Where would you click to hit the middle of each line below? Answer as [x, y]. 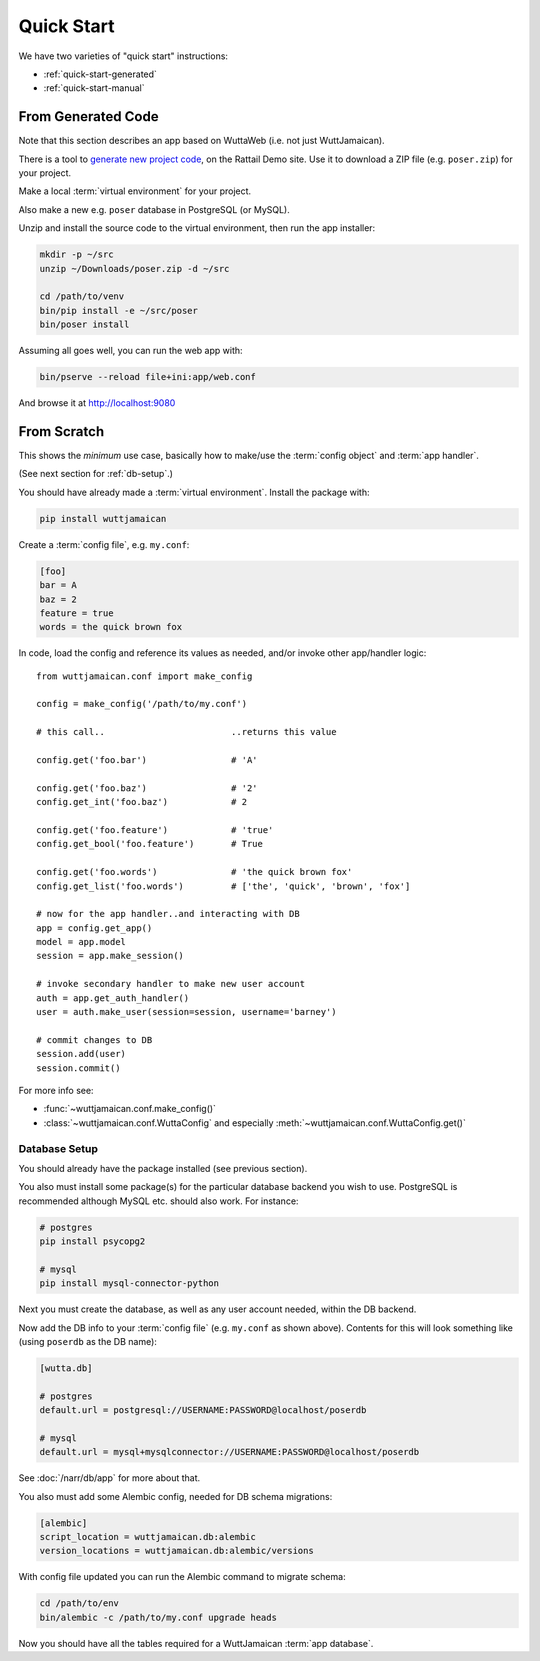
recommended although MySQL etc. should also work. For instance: [158, 1201]
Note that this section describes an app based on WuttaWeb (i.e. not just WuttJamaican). [201, 141]
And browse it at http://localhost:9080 [97, 403]
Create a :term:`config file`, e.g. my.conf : [104, 544]
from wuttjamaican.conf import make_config [144, 676]
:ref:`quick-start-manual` [94, 88]
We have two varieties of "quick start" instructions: [123, 56]
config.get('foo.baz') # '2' [147, 788]
